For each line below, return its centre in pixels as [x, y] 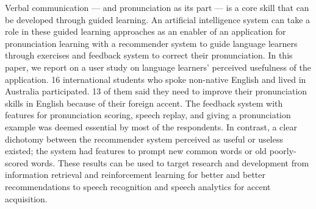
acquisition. [26, 198]
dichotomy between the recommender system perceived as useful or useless [144, 139]
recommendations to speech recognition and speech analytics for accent [138, 186]
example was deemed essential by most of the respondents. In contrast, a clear [151, 126]
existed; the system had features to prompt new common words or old [136, 151]
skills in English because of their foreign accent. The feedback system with [144, 103]
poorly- [283, 151]
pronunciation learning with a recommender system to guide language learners [151, 43]
